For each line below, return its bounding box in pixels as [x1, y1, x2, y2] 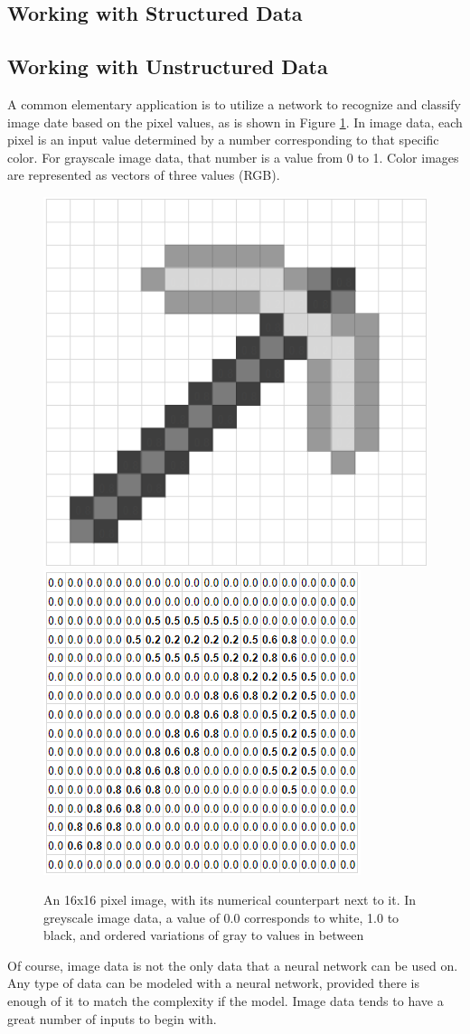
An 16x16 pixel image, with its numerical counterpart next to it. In [43, 890, 417, 909]
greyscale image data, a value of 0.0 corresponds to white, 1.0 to [43, 907, 399, 926]
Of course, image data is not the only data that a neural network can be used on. [7, 955, 458, 974]
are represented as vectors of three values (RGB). [7, 165, 280, 184]
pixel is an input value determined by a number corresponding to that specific [7, 130, 439, 149]
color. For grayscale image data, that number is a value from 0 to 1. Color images [7, 147, 459, 166]
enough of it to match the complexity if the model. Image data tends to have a [7, 992, 444, 1010]
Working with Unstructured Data [7, 52, 328, 80]
